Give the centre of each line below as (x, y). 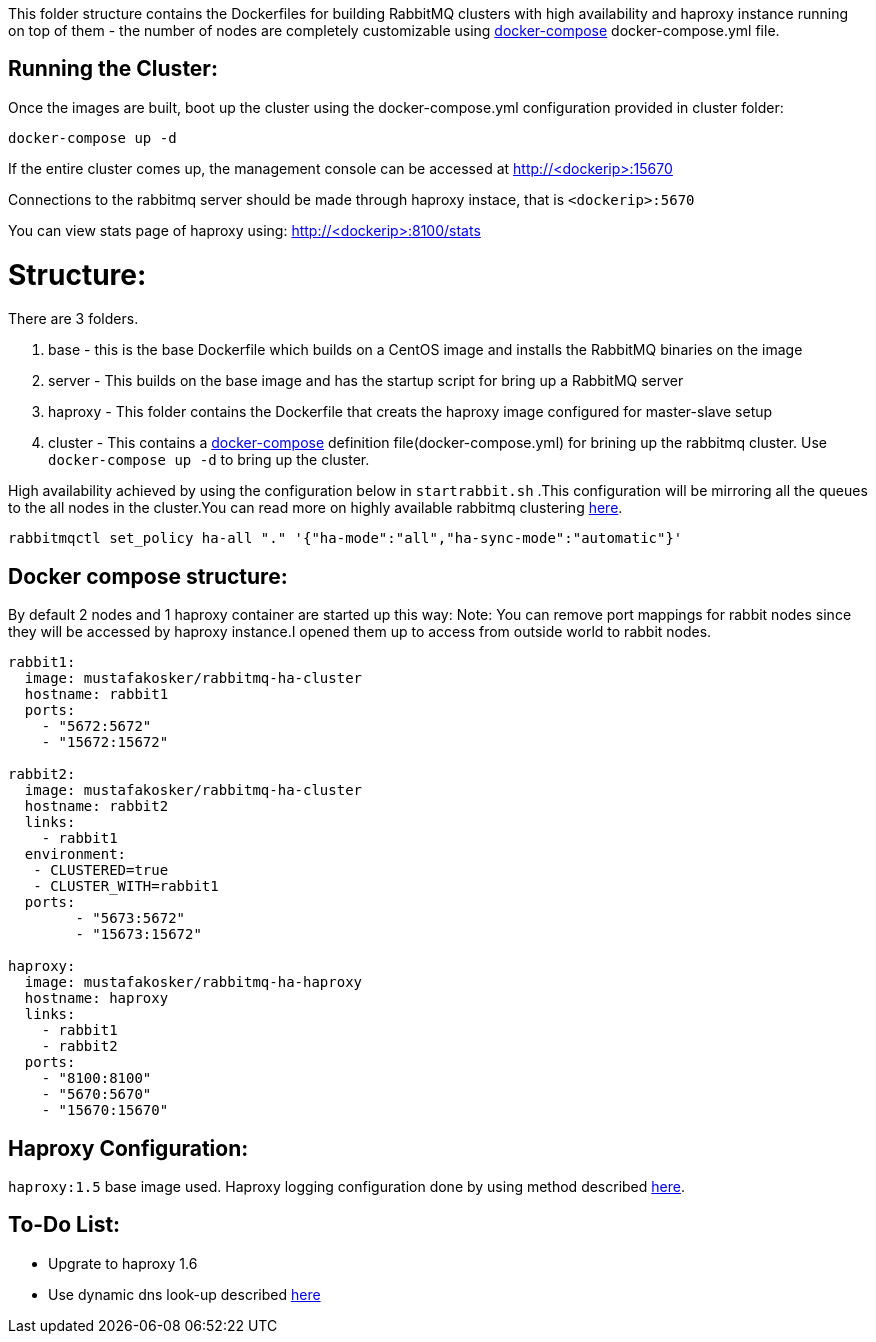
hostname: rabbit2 (96, 806)
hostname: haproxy (96, 998)
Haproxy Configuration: (128, 1148)
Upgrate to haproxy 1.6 (123, 1263)
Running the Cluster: (113, 69)
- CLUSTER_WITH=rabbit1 (126, 886)
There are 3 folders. (73, 319)
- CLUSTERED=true (101, 870)
